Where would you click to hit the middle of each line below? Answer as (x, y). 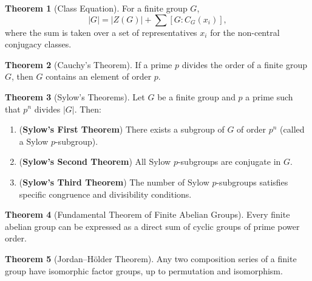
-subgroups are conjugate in (229, 161)
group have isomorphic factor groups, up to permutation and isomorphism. (144, 270)
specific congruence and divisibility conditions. (105, 194)
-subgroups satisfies (252, 182)
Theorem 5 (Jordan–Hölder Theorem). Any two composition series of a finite (151, 258)
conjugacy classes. (38, 44)
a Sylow (34, 141)
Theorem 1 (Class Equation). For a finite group (96, 8)
